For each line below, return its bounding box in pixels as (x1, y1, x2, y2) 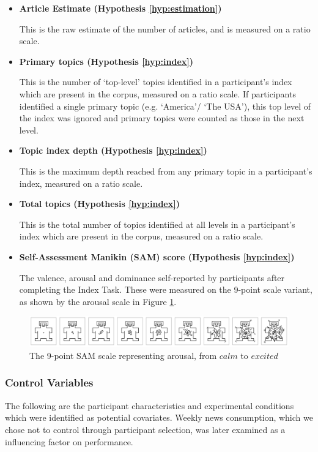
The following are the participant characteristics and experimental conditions (5, 399, 294, 412)
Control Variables (5, 375, 94, 390)
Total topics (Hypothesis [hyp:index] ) (19, 197, 180, 210)
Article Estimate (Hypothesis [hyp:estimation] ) (19, 2, 222, 14)
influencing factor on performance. (5, 435, 133, 448)
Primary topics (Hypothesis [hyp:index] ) (19, 55, 193, 67)
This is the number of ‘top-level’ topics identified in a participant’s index (19, 75, 292, 88)
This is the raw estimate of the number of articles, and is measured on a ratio (19, 22, 311, 35)
